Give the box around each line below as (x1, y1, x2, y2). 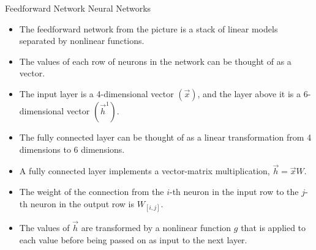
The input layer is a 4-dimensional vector (19, 87, 174, 100)
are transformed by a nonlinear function (81, 221, 231, 233)
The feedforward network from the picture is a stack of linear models (19, 22, 278, 35)
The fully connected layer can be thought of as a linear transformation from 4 (19, 130, 312, 143)
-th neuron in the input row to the (170, 185, 299, 197)
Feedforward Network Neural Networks (5, 2, 151, 14)
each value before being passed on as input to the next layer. (19, 233, 247, 246)
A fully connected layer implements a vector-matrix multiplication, (19, 164, 270, 177)
